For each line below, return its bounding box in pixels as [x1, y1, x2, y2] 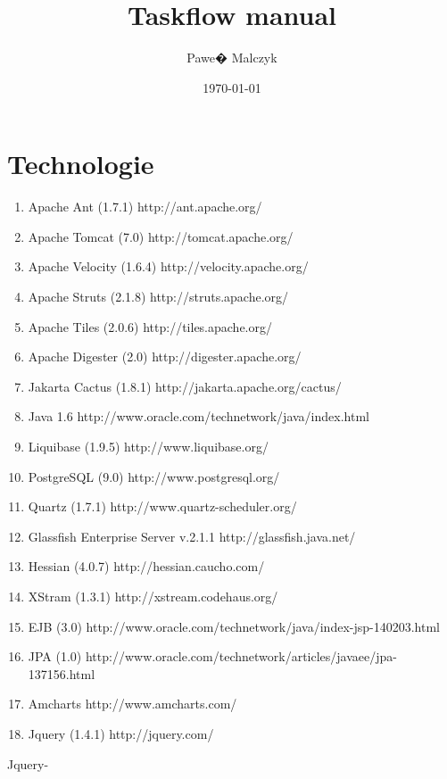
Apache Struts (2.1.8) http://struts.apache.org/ [28, 287, 289, 306]
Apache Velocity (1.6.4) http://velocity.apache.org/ [28, 257, 309, 276]
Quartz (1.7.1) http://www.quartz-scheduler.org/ [28, 497, 297, 516]
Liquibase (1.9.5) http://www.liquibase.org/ [28, 437, 269, 455]
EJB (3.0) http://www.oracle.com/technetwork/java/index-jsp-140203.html [28, 617, 440, 635]
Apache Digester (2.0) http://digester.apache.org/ [28, 347, 302, 366]
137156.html [28, 664, 95, 683]
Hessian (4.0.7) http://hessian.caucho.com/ [28, 557, 265, 576]
